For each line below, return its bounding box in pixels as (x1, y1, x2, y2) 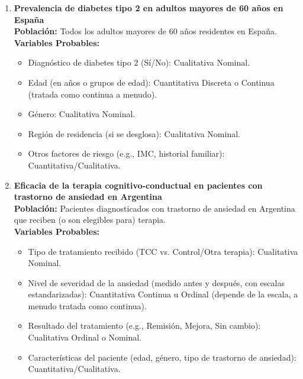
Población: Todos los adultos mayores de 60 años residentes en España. (14, 25, 277, 37)
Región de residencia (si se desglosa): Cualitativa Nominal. (28, 127, 240, 140)
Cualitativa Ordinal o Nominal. (28, 331, 142, 344)
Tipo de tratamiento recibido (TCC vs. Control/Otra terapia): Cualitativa (28, 245, 298, 257)
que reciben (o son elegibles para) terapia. (14, 213, 166, 226)
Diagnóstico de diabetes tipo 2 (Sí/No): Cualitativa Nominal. (28, 56, 250, 69)
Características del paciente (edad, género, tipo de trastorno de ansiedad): (28, 351, 296, 363)
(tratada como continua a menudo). (28, 88, 157, 100)
